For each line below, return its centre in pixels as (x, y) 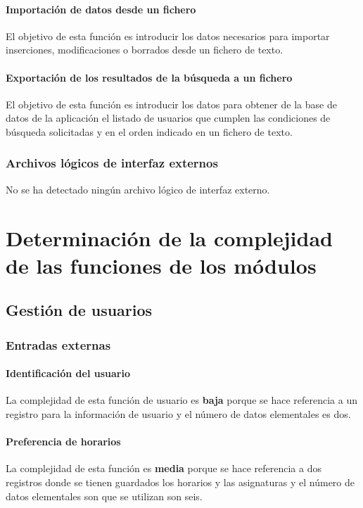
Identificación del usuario (68, 373)
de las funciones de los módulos (161, 265)
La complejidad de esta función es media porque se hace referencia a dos (164, 468)
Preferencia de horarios (63, 442)
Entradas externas (58, 344)
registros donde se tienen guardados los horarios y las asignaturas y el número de (180, 482)
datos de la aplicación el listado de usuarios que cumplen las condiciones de (168, 118)
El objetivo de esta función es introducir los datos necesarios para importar (168, 36)
